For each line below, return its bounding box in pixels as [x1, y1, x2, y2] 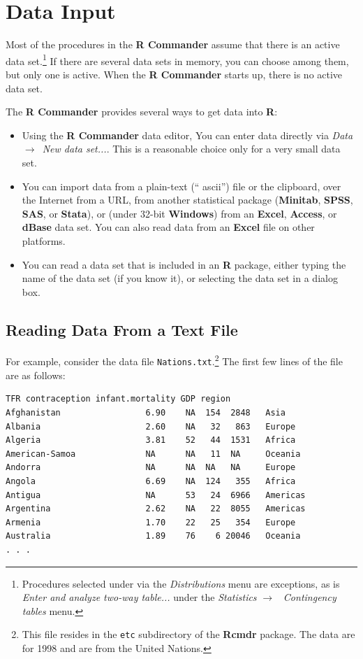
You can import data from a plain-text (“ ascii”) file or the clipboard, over [22, 178, 341, 193]
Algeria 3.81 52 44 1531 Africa [6, 435, 296, 446]
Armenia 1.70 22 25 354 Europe [6, 517, 296, 527]
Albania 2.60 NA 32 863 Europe [6, 421, 296, 432]
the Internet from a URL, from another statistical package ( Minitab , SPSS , [22, 192, 353, 207]
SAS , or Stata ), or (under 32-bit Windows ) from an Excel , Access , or [22, 206, 337, 220]
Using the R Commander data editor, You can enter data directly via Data [22, 127, 353, 142]
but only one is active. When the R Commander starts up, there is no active [6, 66, 343, 81]
